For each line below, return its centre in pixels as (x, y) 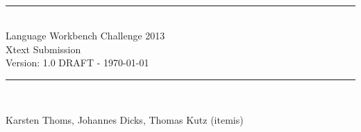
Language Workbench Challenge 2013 (85, 36)
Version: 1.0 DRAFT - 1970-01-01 (77, 63)
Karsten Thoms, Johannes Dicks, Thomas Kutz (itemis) (125, 119)
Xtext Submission (43, 49)
